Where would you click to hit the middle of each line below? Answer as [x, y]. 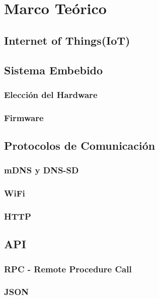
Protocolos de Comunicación [80, 145]
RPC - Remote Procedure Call [68, 269]
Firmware [24, 117]
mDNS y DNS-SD [42, 170]
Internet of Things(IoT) [67, 40]
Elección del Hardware [51, 94]
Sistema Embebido [54, 70]
